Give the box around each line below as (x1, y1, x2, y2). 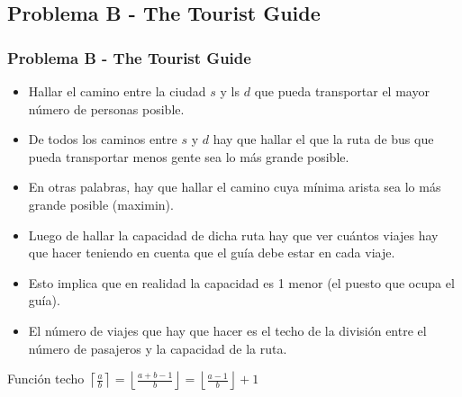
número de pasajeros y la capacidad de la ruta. (28, 338, 287, 357)
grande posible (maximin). (28, 194, 174, 213)
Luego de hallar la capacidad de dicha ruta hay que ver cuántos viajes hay (28, 225, 439, 244)
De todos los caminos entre (28, 130, 177, 149)
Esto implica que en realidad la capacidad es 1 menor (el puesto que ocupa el (28, 273, 455, 292)
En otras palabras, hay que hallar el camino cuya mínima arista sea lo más (28, 177, 441, 196)
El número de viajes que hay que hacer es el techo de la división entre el (28, 320, 427, 339)
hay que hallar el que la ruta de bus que (213, 130, 434, 149)
